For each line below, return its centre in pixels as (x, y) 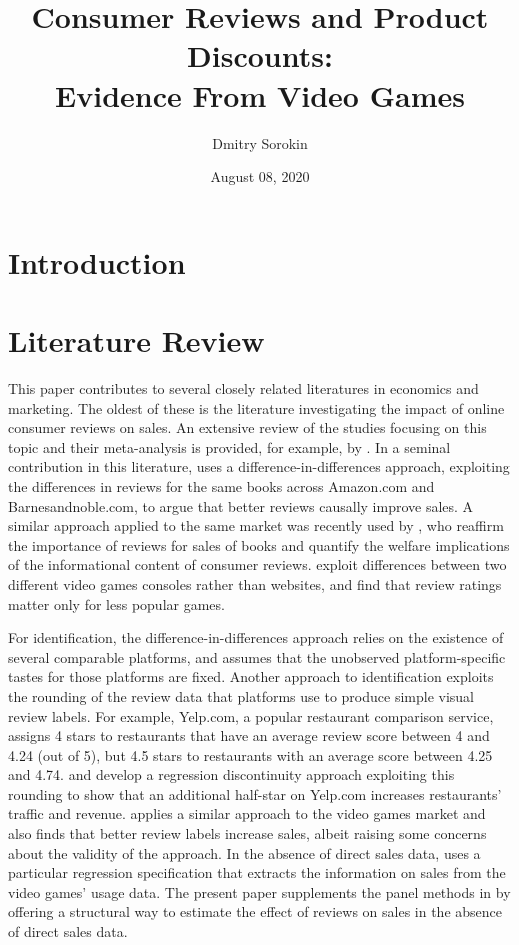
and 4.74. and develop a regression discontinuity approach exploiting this (231, 774)
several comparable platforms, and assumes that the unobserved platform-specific (257, 656)
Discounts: (260, 55)
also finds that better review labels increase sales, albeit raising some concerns (247, 833)
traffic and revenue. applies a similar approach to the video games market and (247, 813)
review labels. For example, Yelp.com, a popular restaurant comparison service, (251, 715)
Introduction (97, 261)
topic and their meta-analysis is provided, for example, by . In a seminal (229, 446)
